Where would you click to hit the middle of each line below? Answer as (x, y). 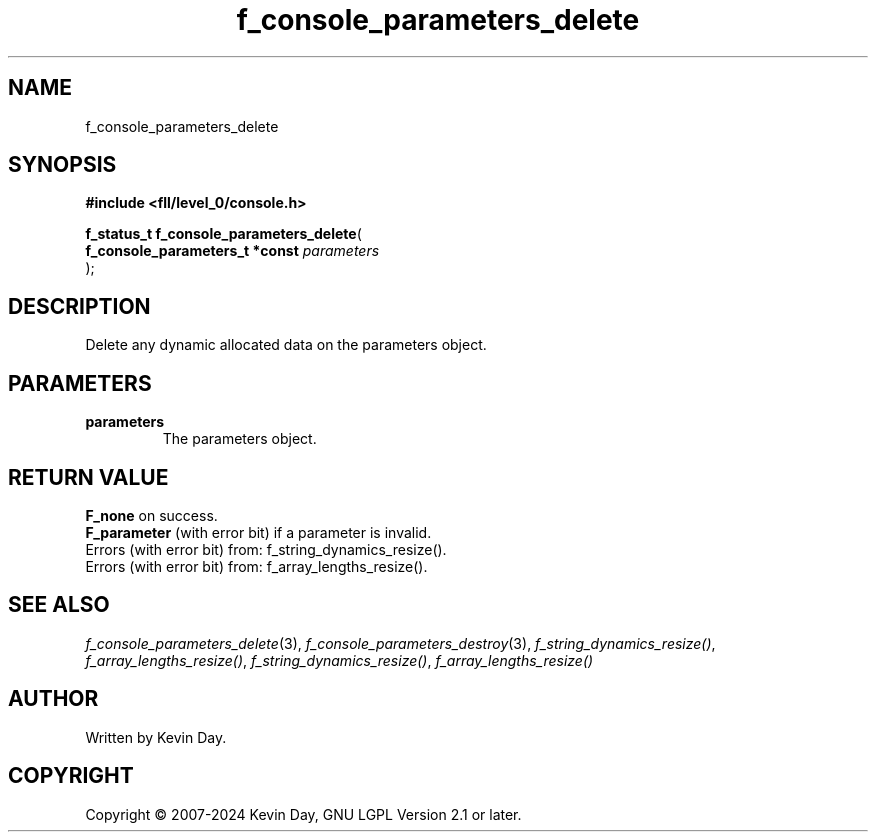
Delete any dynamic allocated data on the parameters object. (286, 345)
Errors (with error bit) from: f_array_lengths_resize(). (256, 566)
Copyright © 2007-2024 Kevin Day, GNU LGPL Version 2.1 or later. (303, 814)
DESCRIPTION (79, 306)
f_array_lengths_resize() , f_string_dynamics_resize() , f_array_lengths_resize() (339, 660)
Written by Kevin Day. (156, 737)
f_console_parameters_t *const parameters (232, 251)
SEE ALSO (59, 605)
